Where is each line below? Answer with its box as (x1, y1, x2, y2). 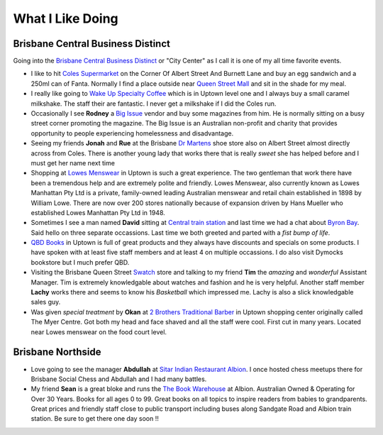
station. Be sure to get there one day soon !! (30, 414, 160, 423)
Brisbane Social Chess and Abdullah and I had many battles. (30, 375, 207, 383)
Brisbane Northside (13, 346, 102, 358)
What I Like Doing (13, 11, 118, 26)
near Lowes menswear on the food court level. (30, 327, 167, 336)
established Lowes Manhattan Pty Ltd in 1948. (30, 208, 166, 216)
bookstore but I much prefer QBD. (30, 258, 130, 266)
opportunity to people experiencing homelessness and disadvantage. (30, 128, 234, 138)
